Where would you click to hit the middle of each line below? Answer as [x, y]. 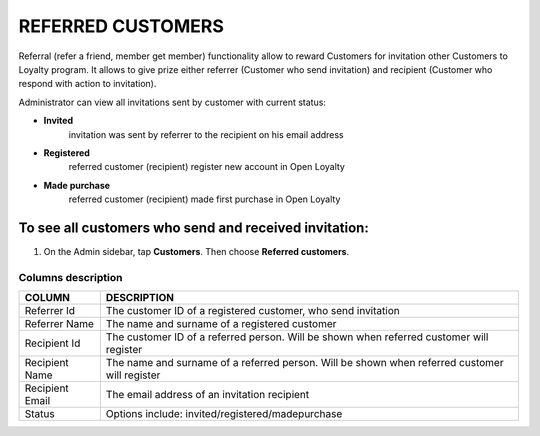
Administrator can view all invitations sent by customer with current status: [172, 102]
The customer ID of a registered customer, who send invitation [252, 311]
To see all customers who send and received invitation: [193, 227]
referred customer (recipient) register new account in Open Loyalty [206, 167]
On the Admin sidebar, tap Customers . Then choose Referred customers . [196, 251]
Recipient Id [52, 343]
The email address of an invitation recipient [207, 395]
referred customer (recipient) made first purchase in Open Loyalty [204, 199]
